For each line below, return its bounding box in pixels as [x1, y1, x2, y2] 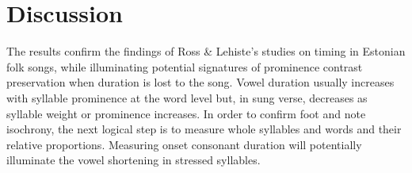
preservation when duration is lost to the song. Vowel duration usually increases [6, 74, 395, 90]
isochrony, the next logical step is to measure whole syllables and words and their [6, 121, 402, 137]
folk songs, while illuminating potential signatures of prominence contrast [6, 58, 363, 75]
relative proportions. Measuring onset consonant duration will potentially [6, 136, 362, 152]
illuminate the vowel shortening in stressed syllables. [6, 152, 261, 168]
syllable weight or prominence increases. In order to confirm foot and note [6, 105, 366, 121]
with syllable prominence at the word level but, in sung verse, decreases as [6, 89, 368, 106]
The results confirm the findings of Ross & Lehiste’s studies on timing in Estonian [6, 43, 406, 60]
